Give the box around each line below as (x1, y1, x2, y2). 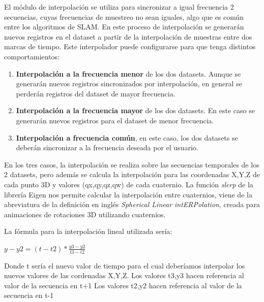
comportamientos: (4, 51, 60, 61)
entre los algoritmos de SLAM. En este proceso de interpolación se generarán (4, 21, 244, 32)
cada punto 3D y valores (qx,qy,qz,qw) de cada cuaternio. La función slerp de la (4, 179, 253, 189)
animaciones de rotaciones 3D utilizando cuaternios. (4, 209, 166, 219)
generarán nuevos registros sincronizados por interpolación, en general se (16, 78, 242, 89)
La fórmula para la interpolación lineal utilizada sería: (4, 226, 172, 237)
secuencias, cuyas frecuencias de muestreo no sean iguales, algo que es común (4, 11, 244, 22)
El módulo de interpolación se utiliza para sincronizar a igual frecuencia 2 (4, 2, 234, 12)
